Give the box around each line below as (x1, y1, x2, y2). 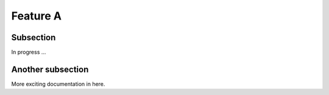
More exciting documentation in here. (11, 80, 105, 88)
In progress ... (11, 49, 46, 56)
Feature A (11, 9, 62, 23)
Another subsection (11, 64, 89, 74)
